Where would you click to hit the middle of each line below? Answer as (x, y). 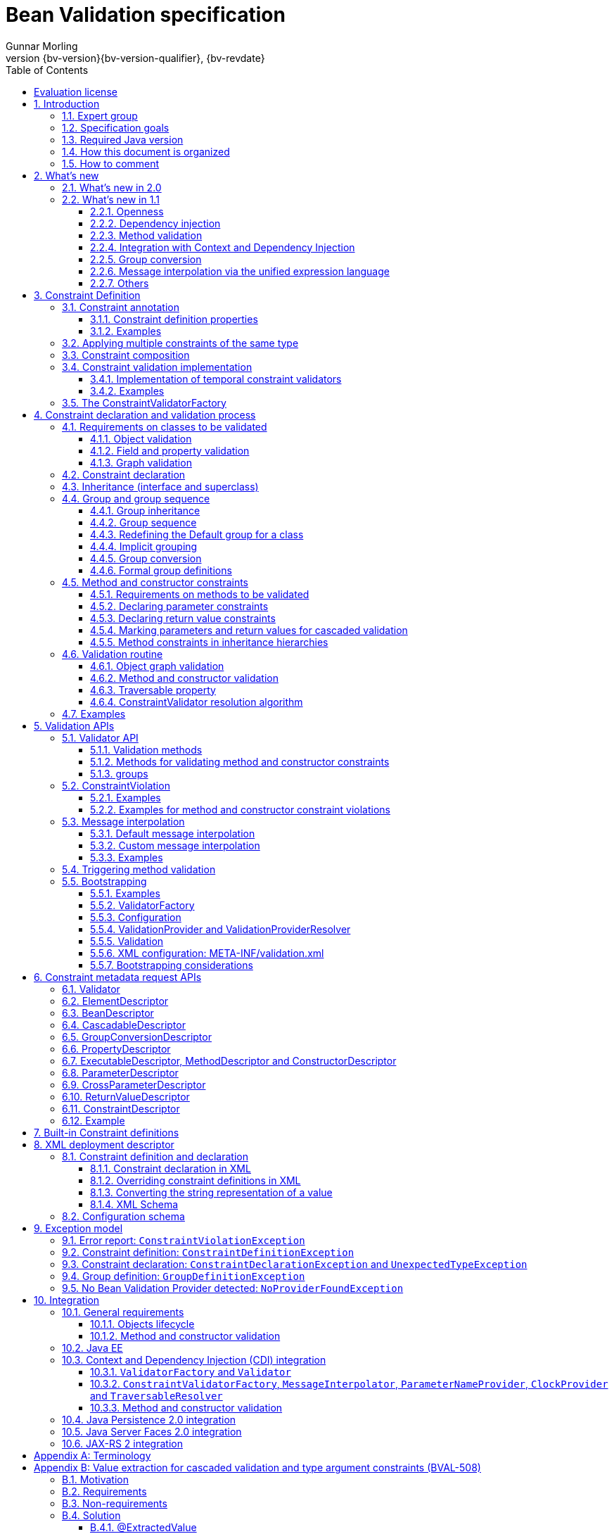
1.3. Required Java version (123, 139)
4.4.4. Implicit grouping (144, 546)
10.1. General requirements (123, 1312)
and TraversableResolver (156, 1395)
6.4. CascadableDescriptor (124, 1025)
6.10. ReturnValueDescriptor (126, 1096)
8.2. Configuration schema (123, 1216)
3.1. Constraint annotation (121, 307)
